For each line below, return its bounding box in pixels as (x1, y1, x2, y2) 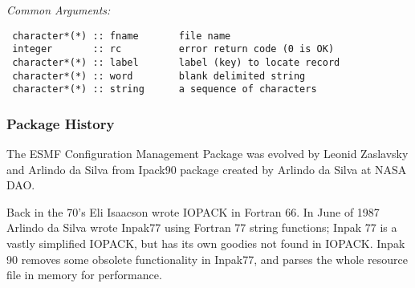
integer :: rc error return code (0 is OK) (12, 43, 335, 55)
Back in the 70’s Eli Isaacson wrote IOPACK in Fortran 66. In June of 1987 (6, 203, 380, 220)
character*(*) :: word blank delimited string (12, 70, 306, 82)
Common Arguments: (6, 2, 111, 18)
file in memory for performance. (6, 266, 162, 283)
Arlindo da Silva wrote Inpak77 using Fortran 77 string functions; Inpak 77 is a (6, 219, 397, 236)
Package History (6, 113, 115, 133)
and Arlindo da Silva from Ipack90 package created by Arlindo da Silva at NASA (6, 160, 407, 177)
